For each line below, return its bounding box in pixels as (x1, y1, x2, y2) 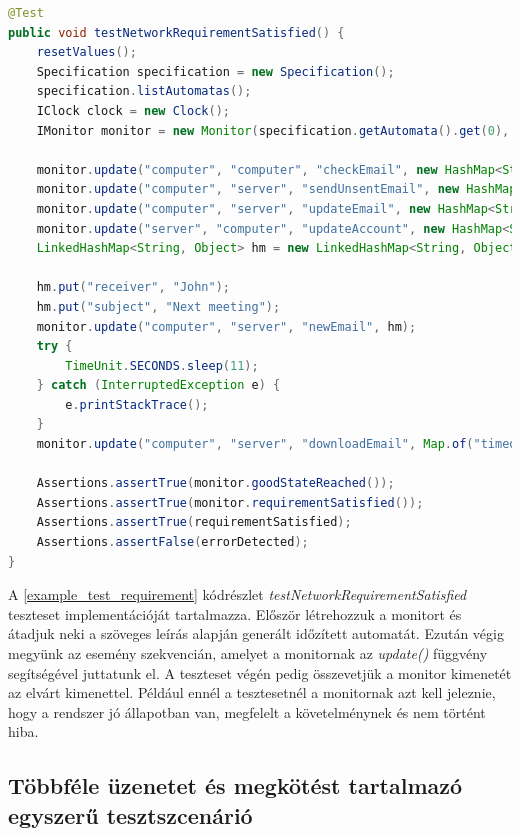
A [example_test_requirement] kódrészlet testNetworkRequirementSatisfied (8, 584, 467, 605)
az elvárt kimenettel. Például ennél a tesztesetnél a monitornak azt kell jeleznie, (8, 682, 496, 703)
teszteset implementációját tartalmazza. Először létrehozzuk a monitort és (8, 603, 462, 624)
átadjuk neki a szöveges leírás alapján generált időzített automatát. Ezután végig (8, 623, 504, 644)
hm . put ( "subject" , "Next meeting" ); (36, 299, 281, 314)
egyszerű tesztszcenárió (8, 799, 253, 830)
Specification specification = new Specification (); (36, 64, 395, 79)
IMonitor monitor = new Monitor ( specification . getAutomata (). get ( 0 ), (36, 123, 510, 138)
